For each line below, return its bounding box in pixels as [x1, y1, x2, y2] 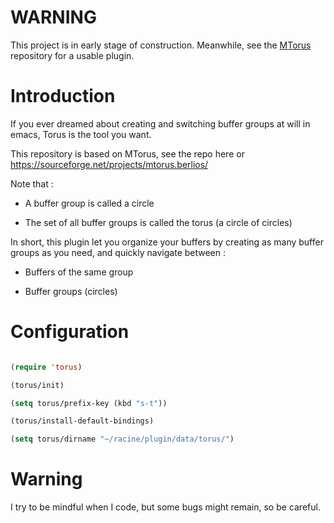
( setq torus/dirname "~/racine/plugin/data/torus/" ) [10, 434, 235, 445]
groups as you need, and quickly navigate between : [10, 246, 227, 258]
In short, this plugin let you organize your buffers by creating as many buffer [10, 236, 324, 248]
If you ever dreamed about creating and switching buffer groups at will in [10, 117, 311, 130]
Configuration [10, 321, 130, 343]
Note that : [10, 177, 54, 190]
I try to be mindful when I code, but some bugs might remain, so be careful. [10, 501, 321, 513]
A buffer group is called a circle [24, 197, 155, 209]
